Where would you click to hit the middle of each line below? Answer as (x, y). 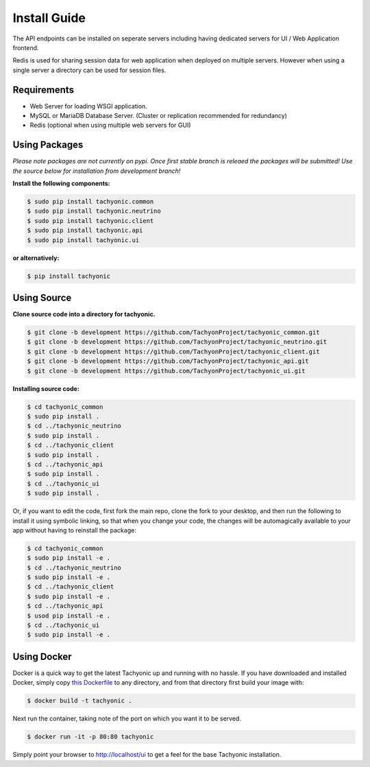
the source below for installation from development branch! (97, 171)
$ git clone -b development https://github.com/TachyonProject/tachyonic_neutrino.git (177, 342)
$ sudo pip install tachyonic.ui (83, 240)
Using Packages (48, 145)
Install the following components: (61, 184)
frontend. (26, 47)
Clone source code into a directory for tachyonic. (84, 314)
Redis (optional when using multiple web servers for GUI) (110, 125)
